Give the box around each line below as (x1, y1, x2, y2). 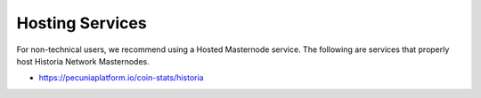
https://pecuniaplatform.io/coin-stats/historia (38, 72, 204, 83)
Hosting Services (16, 13, 147, 33)
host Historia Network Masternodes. (16, 56, 151, 66)
